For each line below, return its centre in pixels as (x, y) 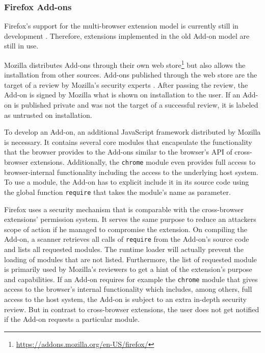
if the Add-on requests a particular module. (72, 319)
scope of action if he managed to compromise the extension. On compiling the (126, 229)
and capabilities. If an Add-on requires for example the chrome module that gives (131, 279)
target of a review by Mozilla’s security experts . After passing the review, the (126, 84)
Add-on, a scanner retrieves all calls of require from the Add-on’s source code (127, 239)
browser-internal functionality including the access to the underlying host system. (131, 172)
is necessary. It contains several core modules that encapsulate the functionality (128, 142)
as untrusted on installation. (48, 115)
